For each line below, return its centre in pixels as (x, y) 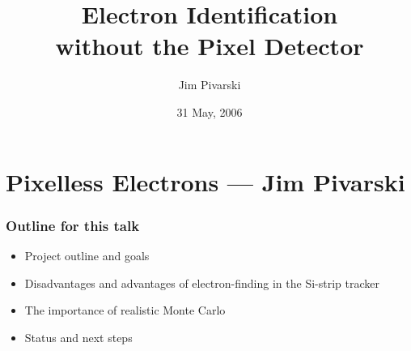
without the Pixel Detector (210, 46)
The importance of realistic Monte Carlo (125, 310)
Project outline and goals (87, 255)
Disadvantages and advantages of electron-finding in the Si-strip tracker (202, 283)
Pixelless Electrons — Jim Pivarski (205, 181)
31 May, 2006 (210, 111)
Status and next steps (78, 337)
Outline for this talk (73, 225)
